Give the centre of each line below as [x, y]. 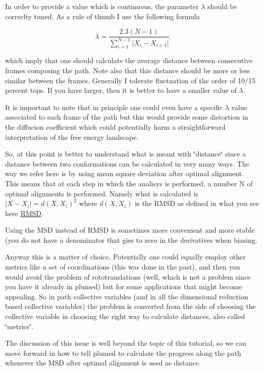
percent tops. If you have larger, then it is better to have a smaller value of [121, 90]
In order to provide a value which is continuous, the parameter [102, 6]
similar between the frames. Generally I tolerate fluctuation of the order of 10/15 [130, 80]
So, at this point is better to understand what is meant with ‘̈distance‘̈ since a [126, 154]
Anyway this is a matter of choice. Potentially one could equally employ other [125, 257]
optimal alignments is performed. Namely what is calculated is [102, 193]
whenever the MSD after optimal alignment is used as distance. [103, 363]
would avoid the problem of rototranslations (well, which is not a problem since [128, 276]
